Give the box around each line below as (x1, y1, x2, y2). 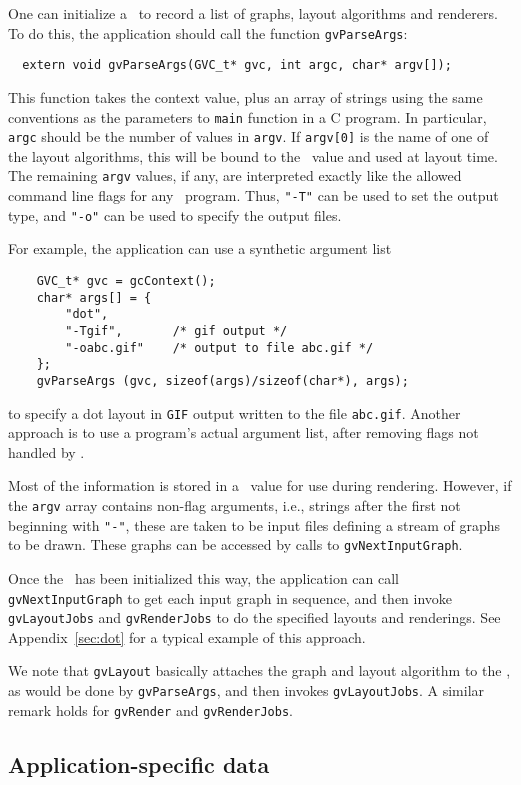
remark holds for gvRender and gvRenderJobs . (8, 699, 293, 720)
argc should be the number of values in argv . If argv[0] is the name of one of (8, 126, 489, 147)
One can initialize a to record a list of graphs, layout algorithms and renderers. (8, 3, 498, 23)
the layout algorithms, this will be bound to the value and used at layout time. (8, 145, 498, 166)
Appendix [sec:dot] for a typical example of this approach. (8, 626, 366, 647)
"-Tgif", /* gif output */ (65, 323, 288, 338)
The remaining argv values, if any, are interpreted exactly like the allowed (8, 165, 462, 186)
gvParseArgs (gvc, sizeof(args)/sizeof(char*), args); (36, 373, 409, 388)
